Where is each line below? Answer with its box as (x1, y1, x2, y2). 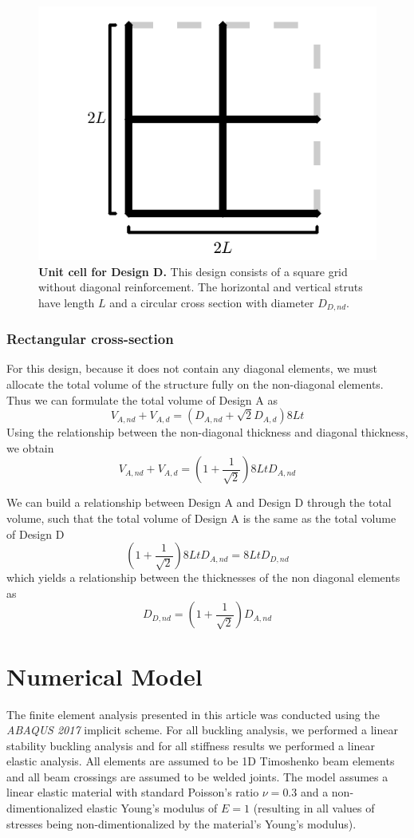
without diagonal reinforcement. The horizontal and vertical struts (38, 279, 363, 295)
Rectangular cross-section (6, 329, 174, 349)
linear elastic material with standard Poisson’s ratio (6, 784, 259, 800)
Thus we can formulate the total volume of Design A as (6, 391, 278, 408)
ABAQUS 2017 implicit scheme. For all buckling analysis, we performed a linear (6, 721, 399, 738)
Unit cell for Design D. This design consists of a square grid (38, 263, 348, 279)
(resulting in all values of (253, 800, 375, 816)
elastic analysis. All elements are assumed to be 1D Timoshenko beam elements (6, 753, 395, 769)
